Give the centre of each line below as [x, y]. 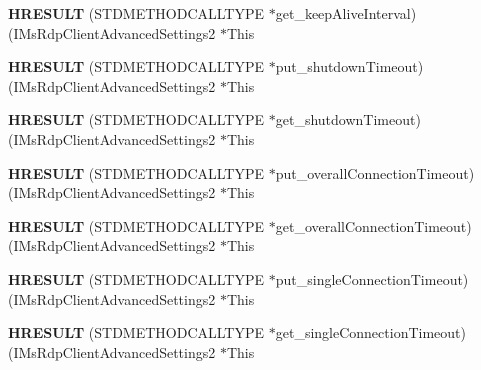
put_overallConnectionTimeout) [375, 172]
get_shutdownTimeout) [348, 119]
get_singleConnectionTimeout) [370, 332]
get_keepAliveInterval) [346, 13]
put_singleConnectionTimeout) [372, 278]
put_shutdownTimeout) [349, 66]
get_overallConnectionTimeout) [373, 225]
